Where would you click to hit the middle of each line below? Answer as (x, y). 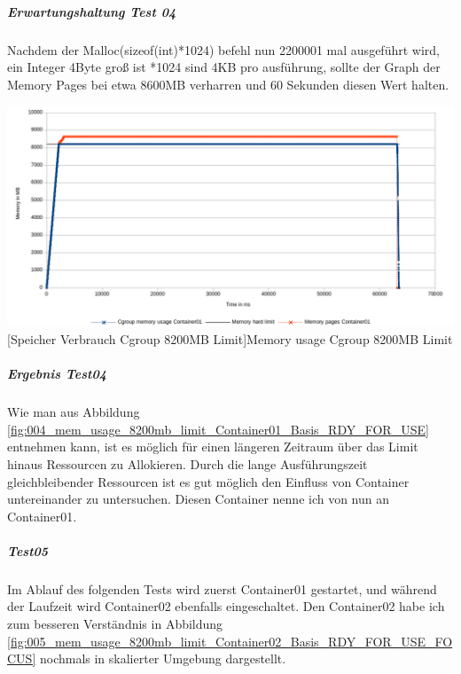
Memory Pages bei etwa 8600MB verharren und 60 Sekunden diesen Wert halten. (228, 84)
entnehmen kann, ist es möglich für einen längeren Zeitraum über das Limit (213, 447)
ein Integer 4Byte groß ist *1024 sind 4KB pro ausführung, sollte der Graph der (224, 67)
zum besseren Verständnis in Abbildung (115, 624)
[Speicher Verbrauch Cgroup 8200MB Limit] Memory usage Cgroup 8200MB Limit (230, 338)
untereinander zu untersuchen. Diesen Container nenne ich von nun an (199, 499)
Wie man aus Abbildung (74, 412)
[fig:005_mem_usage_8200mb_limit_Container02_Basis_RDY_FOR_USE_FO (230, 641)
